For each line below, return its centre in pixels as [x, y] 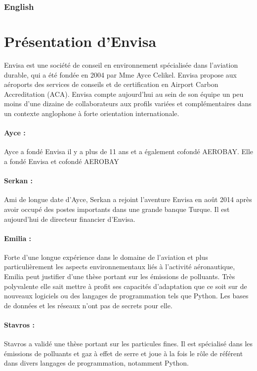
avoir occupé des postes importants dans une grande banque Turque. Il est [117, 209]
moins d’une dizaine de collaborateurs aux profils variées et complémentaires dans [128, 103]
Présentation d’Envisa [80, 41]
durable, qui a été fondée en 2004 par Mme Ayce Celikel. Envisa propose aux [121, 74]
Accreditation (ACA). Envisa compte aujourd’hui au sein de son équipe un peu [124, 94]
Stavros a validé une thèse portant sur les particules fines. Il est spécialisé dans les [128, 344]
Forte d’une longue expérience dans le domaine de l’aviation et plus [106, 257]
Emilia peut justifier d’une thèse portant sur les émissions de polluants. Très [120, 276]
